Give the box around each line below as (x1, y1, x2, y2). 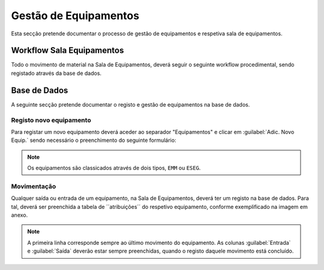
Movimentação (11, 182, 56, 190)
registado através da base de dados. (11, 69, 102, 77)
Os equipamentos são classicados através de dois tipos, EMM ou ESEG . (27, 165, 201, 172)
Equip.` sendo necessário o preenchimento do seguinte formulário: (11, 136, 176, 144)
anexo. (11, 211, 28, 219)
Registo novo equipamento (11, 116, 91, 124)
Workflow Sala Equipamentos (11, 45, 124, 56)
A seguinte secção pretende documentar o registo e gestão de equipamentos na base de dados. (11, 101, 250, 108)
